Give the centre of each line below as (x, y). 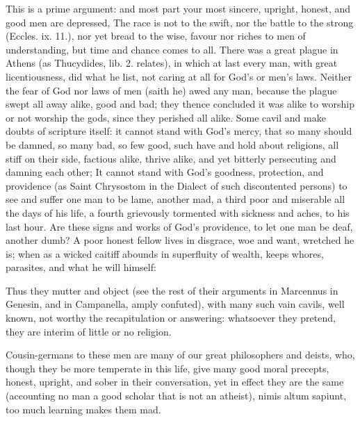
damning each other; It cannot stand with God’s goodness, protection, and (165, 172)
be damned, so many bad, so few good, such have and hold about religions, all (172, 144)
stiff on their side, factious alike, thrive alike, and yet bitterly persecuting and (171, 158)
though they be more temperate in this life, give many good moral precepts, (167, 368)
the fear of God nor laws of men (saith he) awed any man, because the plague (171, 90)
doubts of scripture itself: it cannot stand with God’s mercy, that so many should (179, 131)
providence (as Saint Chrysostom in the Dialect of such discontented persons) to (177, 185)
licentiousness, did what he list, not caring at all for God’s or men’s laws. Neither (179, 76)
